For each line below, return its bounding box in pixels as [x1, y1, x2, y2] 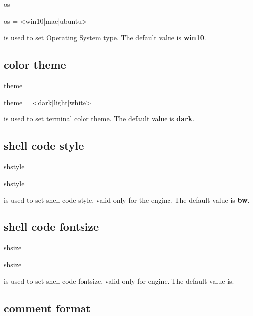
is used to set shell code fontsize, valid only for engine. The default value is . [4, 276, 234, 286]
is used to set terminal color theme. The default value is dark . [4, 113, 195, 124]
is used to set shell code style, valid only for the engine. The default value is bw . [4, 195, 250, 205]
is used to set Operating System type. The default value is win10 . [4, 32, 206, 43]
